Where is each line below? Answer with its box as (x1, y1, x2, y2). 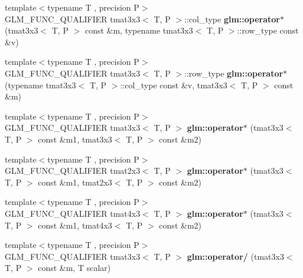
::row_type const (237, 24, 299, 37)
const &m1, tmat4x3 (38, 219, 112, 231)
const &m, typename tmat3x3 (84, 24, 193, 37)
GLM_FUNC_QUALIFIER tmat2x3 (5, 164, 141, 177)
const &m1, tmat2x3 (38, 176, 112, 188)
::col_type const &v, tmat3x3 (120, 78, 227, 91)
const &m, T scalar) (38, 262, 111, 274)
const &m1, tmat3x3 (38, 133, 112, 145)
